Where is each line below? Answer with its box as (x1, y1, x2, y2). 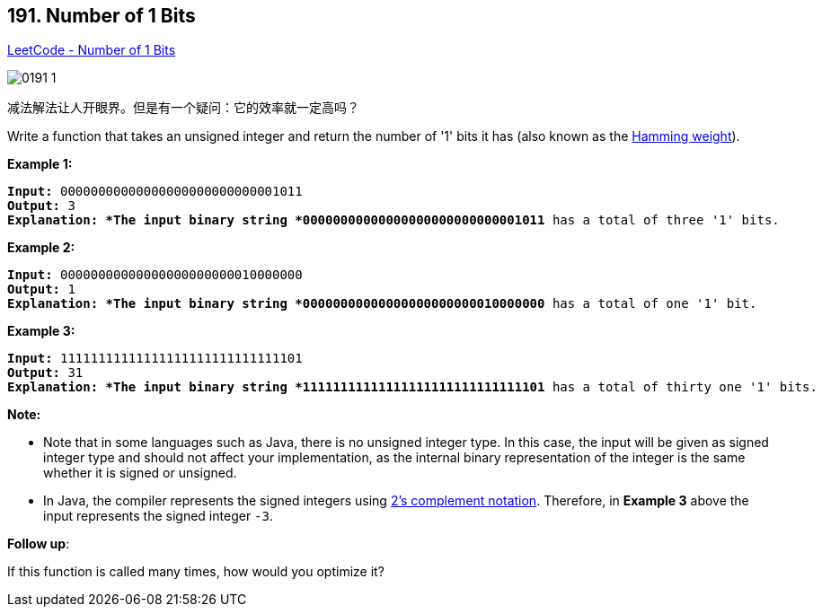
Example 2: (7, 240, 75, 256)
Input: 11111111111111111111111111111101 (7, 351, 303, 366)
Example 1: (7, 156, 73, 172)
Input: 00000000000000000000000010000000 (7, 268, 303, 283)
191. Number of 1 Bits (7, 4, 196, 27)
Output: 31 (7, 365, 84, 381)
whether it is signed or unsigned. (43, 465, 237, 481)
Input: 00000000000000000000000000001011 (7, 184, 303, 199)
